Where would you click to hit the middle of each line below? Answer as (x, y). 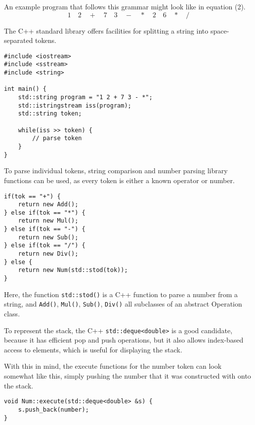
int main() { (25, 89)
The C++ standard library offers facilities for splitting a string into (106, 30)
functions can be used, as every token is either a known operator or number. (119, 180)
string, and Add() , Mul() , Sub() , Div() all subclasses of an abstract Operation (123, 304)
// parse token (57, 138)
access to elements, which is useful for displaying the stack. (93, 349)
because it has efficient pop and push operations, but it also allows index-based (124, 340)
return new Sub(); (48, 237)
